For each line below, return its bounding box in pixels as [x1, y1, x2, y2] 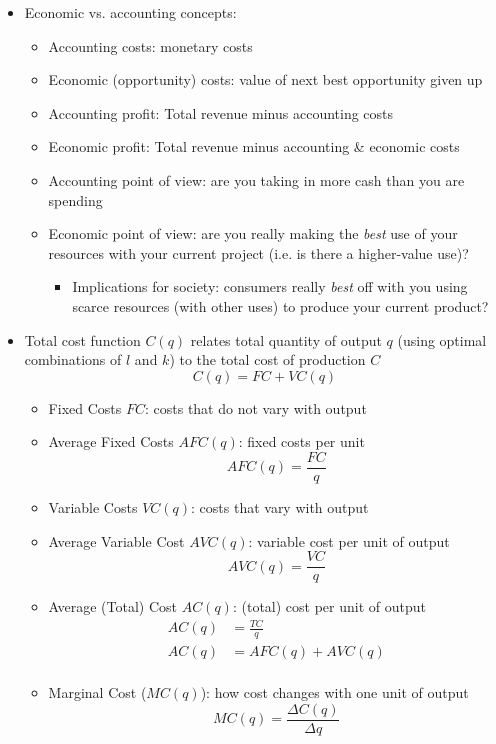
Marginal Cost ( [48, 682, 147, 703]
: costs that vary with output [191, 496, 369, 517]
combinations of [24, 349, 122, 370]
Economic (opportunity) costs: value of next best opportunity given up [48, 69, 483, 90]
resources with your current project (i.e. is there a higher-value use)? [48, 242, 469, 263]
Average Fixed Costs [48, 431, 174, 452]
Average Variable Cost [48, 530, 185, 551]
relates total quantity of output [190, 329, 382, 350]
